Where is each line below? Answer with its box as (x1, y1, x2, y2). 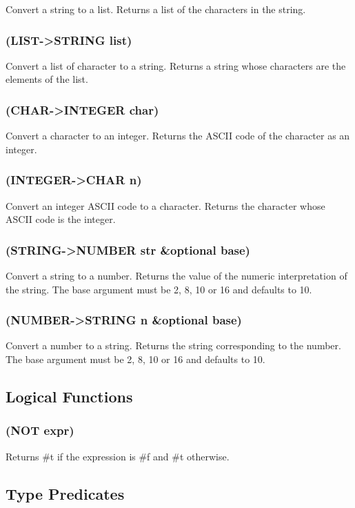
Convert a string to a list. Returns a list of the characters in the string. (6, 2, 306, 16)
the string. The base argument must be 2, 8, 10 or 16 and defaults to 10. (6, 282, 312, 296)
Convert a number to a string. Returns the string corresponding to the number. (6, 338, 341, 353)
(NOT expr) (6, 422, 74, 439)
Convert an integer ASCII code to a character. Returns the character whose (6, 198, 325, 213)
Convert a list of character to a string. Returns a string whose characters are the (6, 58, 346, 72)
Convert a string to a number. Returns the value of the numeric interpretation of (6, 268, 347, 283)
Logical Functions (6, 386, 133, 407)
